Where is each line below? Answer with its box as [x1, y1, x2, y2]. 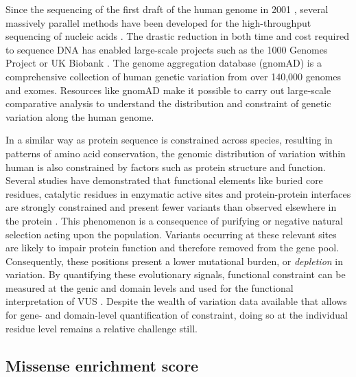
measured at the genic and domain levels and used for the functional [5, 280, 294, 295]
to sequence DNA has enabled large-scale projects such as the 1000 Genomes [5, 42, 328, 56]
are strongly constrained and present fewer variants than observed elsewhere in [5, 200, 337, 214]
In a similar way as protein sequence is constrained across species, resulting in [5, 133, 333, 147]
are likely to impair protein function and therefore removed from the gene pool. [5, 240, 340, 255]
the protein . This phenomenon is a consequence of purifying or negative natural [5, 213, 343, 227]
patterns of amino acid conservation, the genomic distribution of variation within [5, 146, 346, 160]
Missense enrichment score [5, 354, 199, 376]
